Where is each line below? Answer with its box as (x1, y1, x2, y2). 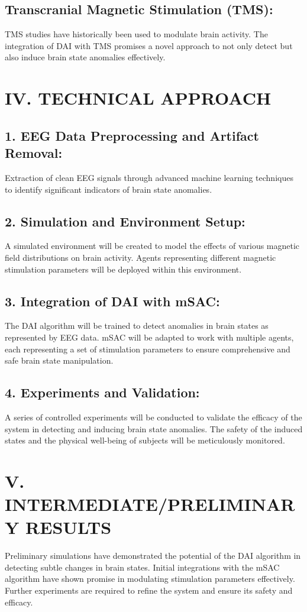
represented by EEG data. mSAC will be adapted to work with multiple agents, (5, 331, 294, 343)
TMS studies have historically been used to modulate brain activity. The (5, 28, 268, 40)
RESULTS (25, 515, 112, 539)
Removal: (5, 144, 63, 162)
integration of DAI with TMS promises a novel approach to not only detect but (5, 39, 293, 51)
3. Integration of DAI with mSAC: (5, 292, 220, 310)
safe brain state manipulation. (5, 354, 114, 367)
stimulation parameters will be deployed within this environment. (5, 263, 242, 275)
